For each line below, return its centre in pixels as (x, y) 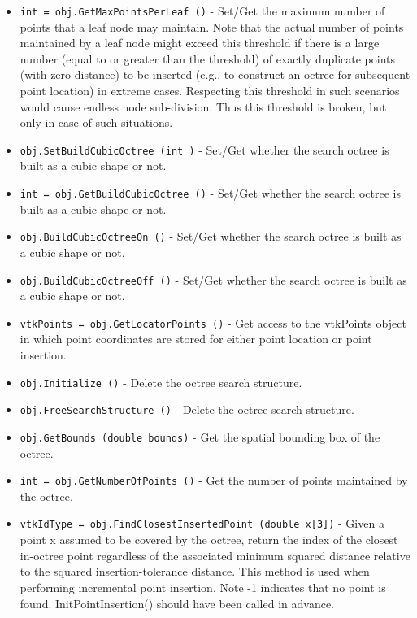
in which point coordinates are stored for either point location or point (196, 339)
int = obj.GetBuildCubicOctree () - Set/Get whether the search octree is (210, 193)
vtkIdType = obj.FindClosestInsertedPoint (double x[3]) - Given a (202, 523)
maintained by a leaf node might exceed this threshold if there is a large (200, 43)
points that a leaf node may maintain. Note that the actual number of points (212, 26)
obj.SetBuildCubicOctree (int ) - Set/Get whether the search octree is (204, 149)
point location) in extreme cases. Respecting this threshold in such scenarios (210, 91)
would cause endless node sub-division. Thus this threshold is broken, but (203, 106)
